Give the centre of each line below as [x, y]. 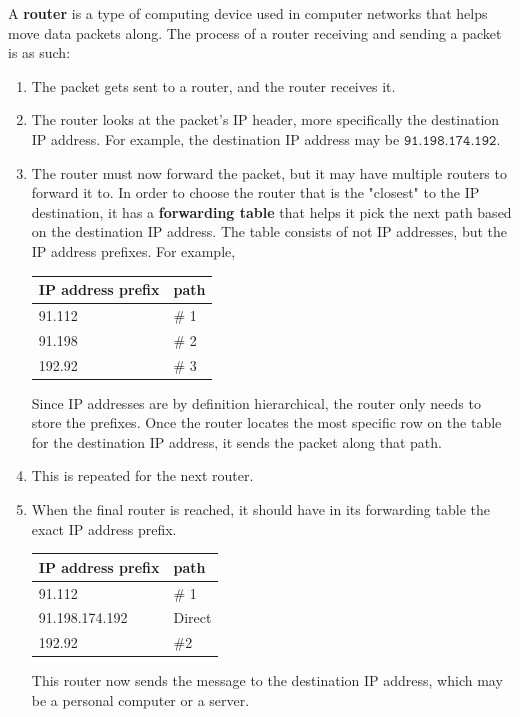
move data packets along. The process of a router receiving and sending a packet [255, 32]
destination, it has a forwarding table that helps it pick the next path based [271, 211]
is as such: [39, 52]
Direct [192, 617]
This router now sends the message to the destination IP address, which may [267, 680]
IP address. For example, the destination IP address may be [215, 138]
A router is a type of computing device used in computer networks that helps [248, 13]
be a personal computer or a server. [140, 699]
